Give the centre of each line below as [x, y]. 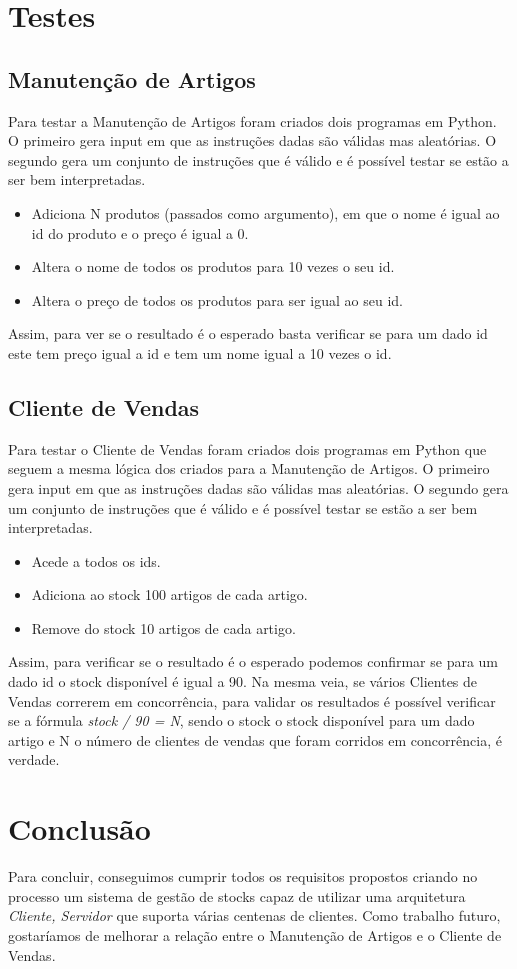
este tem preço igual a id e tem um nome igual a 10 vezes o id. [200, 352]
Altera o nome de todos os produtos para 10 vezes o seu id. [213, 266]
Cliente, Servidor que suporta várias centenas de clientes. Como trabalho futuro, [254, 915]
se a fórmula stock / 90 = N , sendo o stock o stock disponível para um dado [241, 720]
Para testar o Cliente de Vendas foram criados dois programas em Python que [247, 448]
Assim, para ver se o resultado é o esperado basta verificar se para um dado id [248, 333]
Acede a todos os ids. [96, 560]
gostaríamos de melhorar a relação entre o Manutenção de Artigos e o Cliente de [255, 934]
